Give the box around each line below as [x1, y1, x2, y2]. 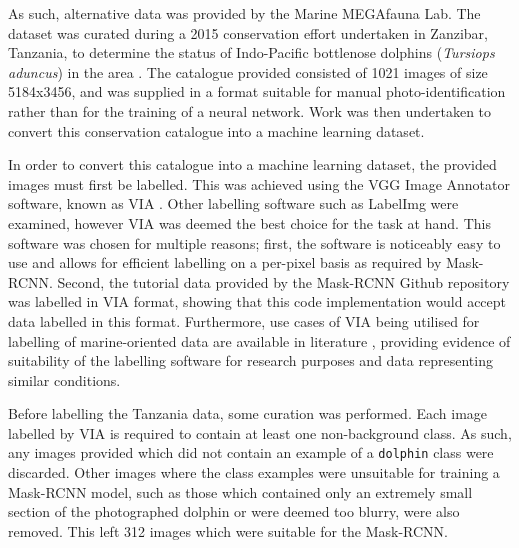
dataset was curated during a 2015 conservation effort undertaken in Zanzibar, [8, 22, 488, 43]
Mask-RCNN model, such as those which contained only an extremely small [8, 481, 473, 502]
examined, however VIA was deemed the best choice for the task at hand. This [8, 212, 491, 233]
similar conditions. [8, 369, 121, 390]
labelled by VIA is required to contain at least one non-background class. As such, [8, 422, 512, 443]
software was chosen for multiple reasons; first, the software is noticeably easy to [8, 232, 501, 253]
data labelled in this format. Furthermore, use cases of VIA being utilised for [8, 310, 480, 331]
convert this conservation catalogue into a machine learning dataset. [8, 120, 425, 141]
